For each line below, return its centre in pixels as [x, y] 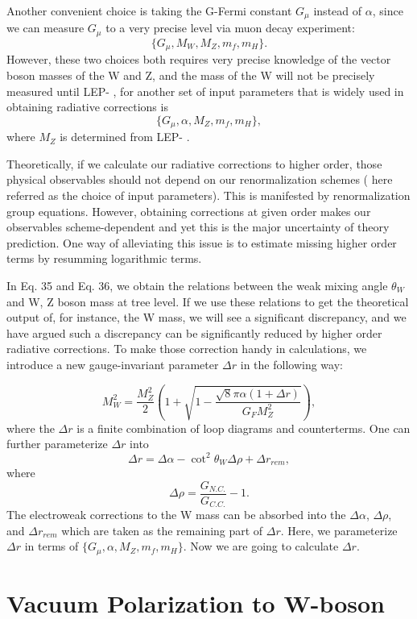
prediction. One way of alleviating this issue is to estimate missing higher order [202, 242]
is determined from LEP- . [125, 137]
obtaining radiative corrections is [87, 107]
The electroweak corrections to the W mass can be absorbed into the [176, 515]
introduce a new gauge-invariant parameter [113, 364]
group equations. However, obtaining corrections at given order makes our [189, 211]
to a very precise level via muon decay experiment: [230, 28]
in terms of [52, 546]
